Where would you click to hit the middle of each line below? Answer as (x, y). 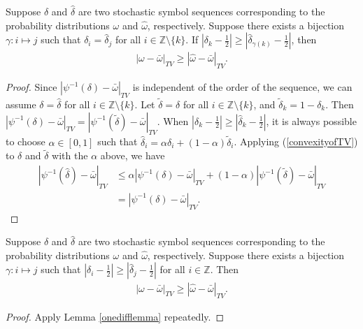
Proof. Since (31, 87)
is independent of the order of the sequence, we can (242, 87)
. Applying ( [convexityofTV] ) (296, 141)
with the (70, 155)
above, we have (133, 155)
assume (21, 104)
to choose (26, 141)
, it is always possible (311, 120)
